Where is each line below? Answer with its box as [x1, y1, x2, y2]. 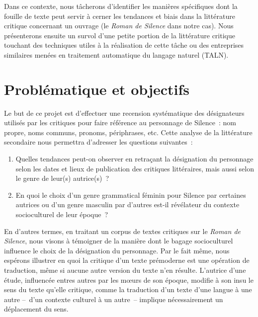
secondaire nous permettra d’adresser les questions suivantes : [4, 137, 193, 147]
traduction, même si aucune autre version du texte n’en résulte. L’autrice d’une [4, 265, 246, 275]
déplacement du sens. [4, 304, 69, 314]
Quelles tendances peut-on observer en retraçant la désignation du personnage [15, 154, 254, 164]
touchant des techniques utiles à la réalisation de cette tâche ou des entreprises [4, 40, 244, 50]
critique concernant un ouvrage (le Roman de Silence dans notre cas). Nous [4, 20, 234, 31]
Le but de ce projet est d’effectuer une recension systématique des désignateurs [4, 107, 245, 118]
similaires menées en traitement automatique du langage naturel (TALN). [4, 49, 229, 60]
